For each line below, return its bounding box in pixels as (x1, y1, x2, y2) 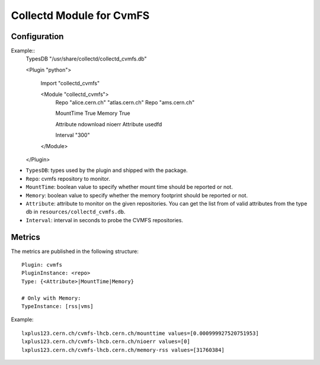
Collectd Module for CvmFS (11, 9, 150, 22)
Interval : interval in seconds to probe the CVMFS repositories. (25, 216, 184, 223)
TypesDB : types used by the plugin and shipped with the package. (25, 167, 188, 174)
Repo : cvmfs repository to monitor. (25, 175, 111, 182)
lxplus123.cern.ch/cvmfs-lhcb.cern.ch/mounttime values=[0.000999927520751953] (21, 329, 259, 337)
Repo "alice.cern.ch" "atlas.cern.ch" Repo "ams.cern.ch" (55, 99, 195, 106)
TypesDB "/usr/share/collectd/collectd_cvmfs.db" (25, 55, 147, 62)
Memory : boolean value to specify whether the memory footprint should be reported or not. (25, 191, 248, 198)
